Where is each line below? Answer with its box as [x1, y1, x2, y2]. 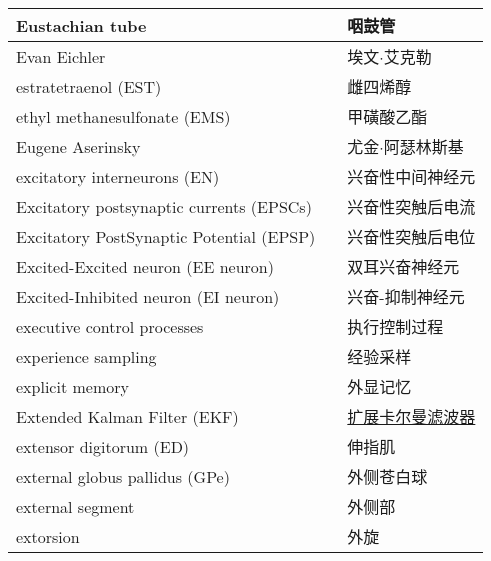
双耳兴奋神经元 [347, 255, 460, 278]
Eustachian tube [16, 13, 147, 37]
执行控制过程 [347, 315, 444, 338]
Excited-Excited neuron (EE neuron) [16, 254, 274, 278]
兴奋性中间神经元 [347, 165, 476, 188]
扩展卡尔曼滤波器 [347, 405, 476, 428]
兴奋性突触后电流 [347, 195, 476, 218]
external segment [16, 494, 135, 518]
